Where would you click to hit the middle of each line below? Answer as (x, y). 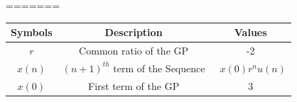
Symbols (32, 32)
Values (250, 32)
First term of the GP (134, 85)
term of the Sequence (159, 68)
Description (134, 32)
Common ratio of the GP (134, 50)
